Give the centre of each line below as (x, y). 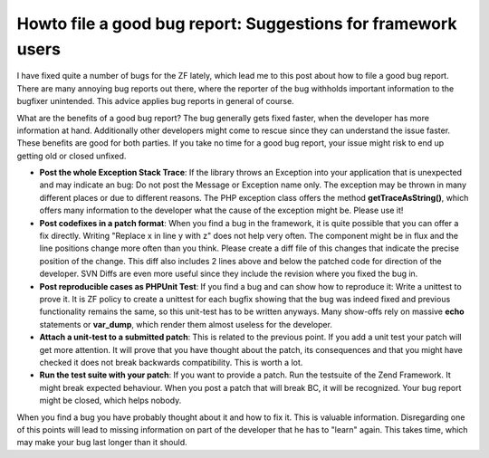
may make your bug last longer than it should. (102, 443)
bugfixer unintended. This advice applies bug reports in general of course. (155, 101)
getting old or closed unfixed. (72, 156)
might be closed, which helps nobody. (110, 401)
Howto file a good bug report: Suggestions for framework (237, 24)
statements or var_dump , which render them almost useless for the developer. (186, 324)
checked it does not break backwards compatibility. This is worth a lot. (171, 362)
